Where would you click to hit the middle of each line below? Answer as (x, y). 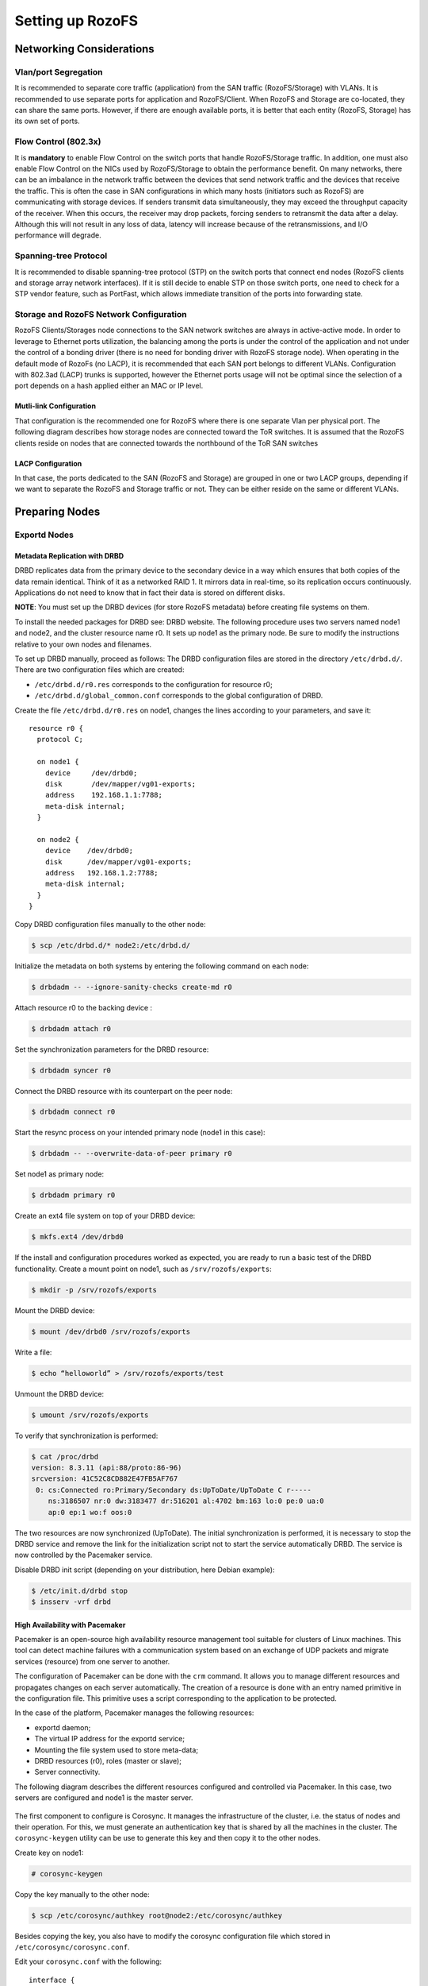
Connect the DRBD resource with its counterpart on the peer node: (124, 1091)
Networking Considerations (84, 49)
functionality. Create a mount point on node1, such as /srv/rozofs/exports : (143, 1269)
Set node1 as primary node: (59, 1174)
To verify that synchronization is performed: (86, 1435)
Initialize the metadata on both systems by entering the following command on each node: (162, 966)
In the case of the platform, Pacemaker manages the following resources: (134, 1713)
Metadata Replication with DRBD (69, 555)
